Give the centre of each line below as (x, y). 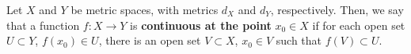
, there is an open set (150, 40)
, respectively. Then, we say (337, 9)
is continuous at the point (201, 25)
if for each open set (359, 25)
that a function (43, 25)
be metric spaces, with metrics (145, 9)
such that (299, 40)
